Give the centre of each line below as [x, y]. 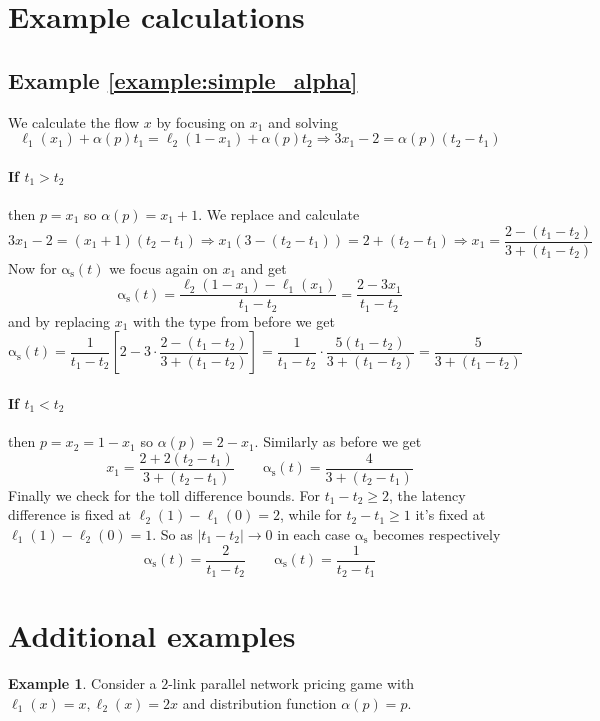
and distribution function [259, 702]
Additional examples [152, 635]
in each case [314, 533]
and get [263, 267]
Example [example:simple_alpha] [183, 79]
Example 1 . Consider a [82, 683]
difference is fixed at [69, 514]
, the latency [427, 494]
